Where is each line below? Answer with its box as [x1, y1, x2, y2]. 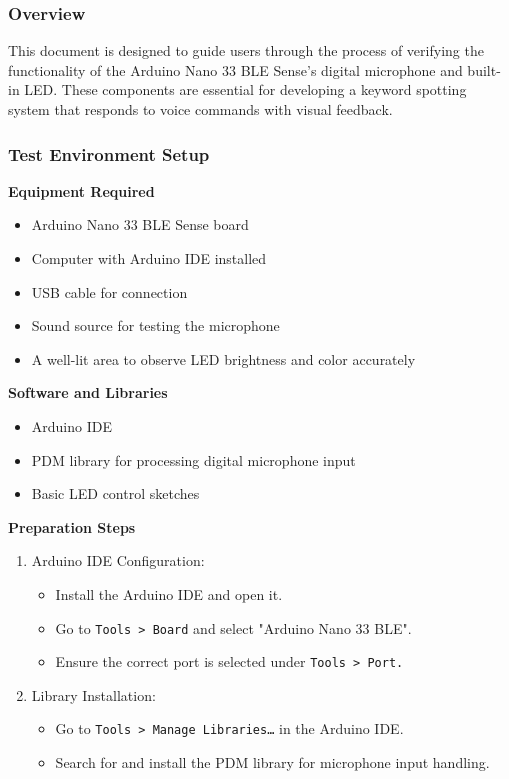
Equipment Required [8, 180, 155, 201]
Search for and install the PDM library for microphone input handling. [55, 752, 490, 773]
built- [467, 59, 501, 80]
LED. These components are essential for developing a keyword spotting [24, 79, 467, 100]
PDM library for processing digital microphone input [31, 449, 356, 470]
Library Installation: [31, 684, 156, 705]
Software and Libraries [8, 382, 168, 403]
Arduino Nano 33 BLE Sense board [31, 214, 249, 235]
